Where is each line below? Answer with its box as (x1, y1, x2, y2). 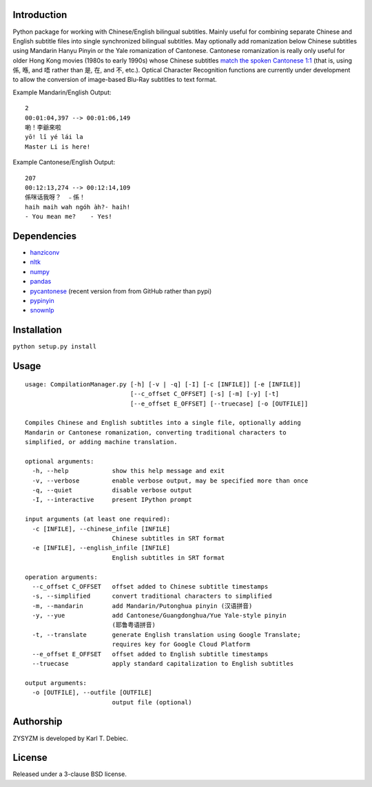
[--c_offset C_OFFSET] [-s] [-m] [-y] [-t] (130, 390, 280, 398)
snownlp (30, 306, 54, 315)
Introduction (12, 9, 68, 21)
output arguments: (25, 679, 87, 686)
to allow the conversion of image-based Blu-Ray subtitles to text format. (12, 76, 217, 84)
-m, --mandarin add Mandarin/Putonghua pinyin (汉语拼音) (32, 602, 253, 609)
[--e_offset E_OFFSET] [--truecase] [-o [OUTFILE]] (130, 399, 309, 408)
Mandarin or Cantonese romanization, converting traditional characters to (25, 428, 287, 437)
